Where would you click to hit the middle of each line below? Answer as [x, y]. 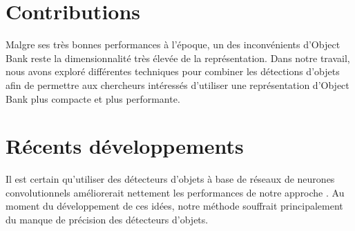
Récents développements [125, 146]
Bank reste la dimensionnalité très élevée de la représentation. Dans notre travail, [178, 58]
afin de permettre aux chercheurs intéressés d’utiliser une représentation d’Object [177, 84]
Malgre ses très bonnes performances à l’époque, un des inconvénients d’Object [173, 44]
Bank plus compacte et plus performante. [93, 98]
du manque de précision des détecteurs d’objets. [107, 219]
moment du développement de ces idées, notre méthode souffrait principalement [174, 206]
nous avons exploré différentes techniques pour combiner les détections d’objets [173, 71]
